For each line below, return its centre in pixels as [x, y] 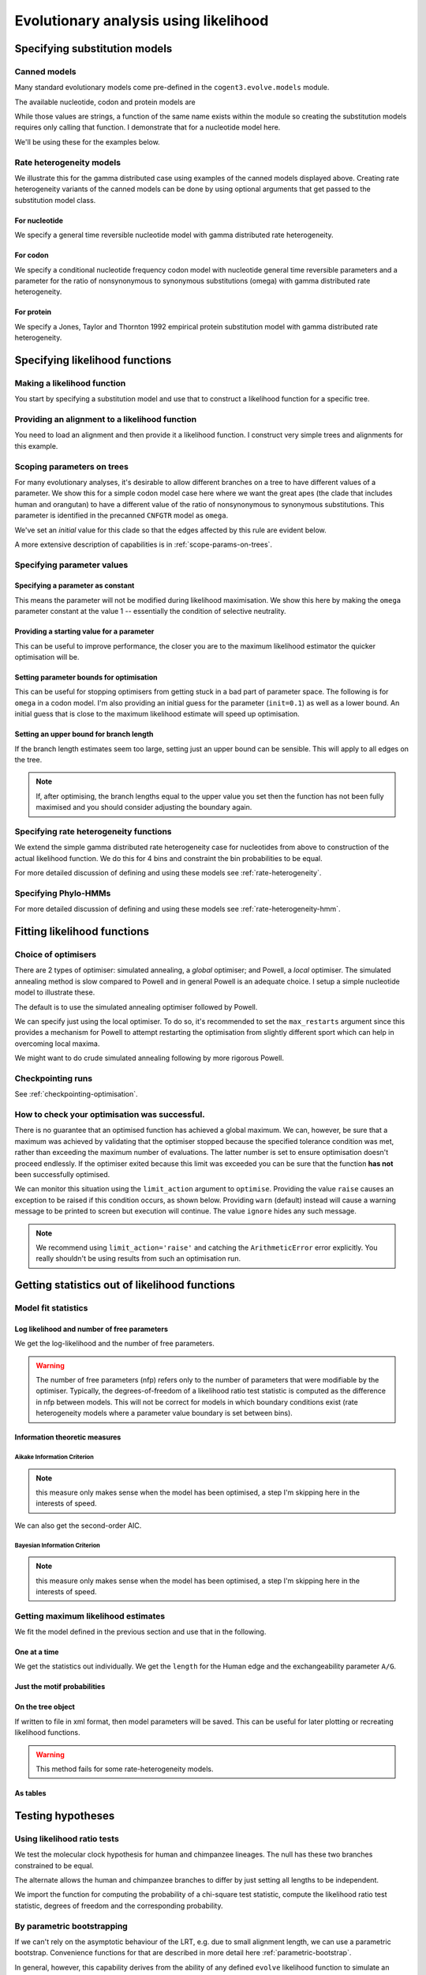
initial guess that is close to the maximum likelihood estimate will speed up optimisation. [157, 714]
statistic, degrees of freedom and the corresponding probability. [119, 1905]
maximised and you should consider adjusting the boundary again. [144, 807]
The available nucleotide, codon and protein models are [105, 102]
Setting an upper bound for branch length [84, 734]
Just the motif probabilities [60, 1687]
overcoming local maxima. [57, 1044]
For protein [33, 312]
